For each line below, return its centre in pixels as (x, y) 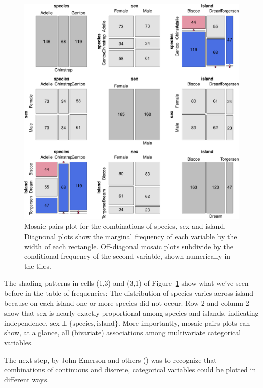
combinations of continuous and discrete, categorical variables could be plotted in (130, 370)
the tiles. (38, 266)
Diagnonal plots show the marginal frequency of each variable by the (131, 236)
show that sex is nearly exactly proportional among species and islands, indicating (131, 313)
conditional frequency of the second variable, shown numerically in (127, 256)
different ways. (27, 379)
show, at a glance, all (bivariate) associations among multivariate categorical (123, 333)
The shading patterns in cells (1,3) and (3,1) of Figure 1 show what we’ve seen (126, 283)
